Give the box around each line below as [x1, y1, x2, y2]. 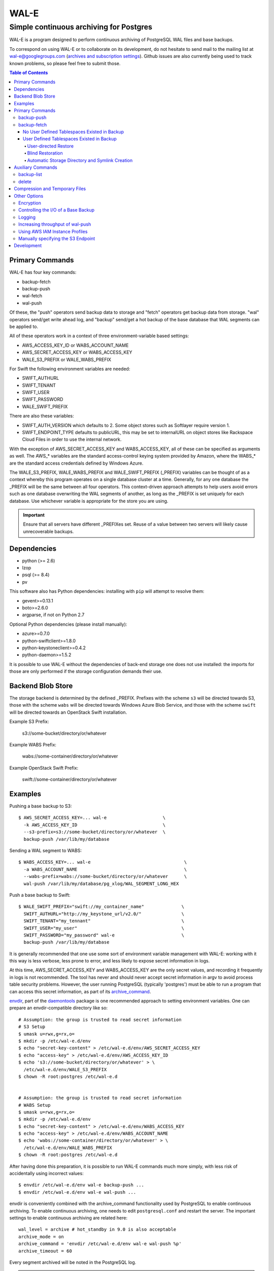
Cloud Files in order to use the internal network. [22, 436, 122, 442]
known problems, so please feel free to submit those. [9, 60, 121, 66]
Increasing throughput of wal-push [18, 221, 91, 227]
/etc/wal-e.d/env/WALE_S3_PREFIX [23, 1067, 107, 1072]
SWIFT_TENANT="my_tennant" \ [23, 918, 185, 924]
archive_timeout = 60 [18, 1248, 72, 1254]
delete [18, 178, 31, 185]
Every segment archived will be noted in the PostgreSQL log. [9, 1259, 136, 1265]
